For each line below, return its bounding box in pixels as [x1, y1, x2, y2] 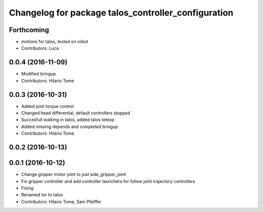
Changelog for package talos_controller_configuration [9, 7, 234, 18]
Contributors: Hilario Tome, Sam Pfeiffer [21, 198, 102, 204]
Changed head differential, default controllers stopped [21, 110, 131, 116]
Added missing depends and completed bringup [21, 124, 118, 129]
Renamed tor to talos [21, 192, 63, 198]
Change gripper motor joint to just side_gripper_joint [21, 172, 126, 177]
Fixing [21, 185, 34, 191]
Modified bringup [21, 71, 56, 77]
